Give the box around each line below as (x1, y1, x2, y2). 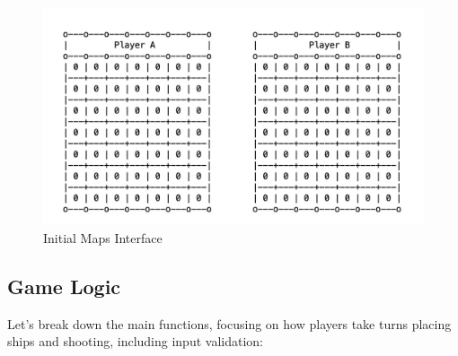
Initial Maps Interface (43, 229, 163, 247)
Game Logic (7, 273, 121, 300)
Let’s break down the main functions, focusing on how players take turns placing (7, 314, 452, 333)
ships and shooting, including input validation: (7, 332, 263, 351)
